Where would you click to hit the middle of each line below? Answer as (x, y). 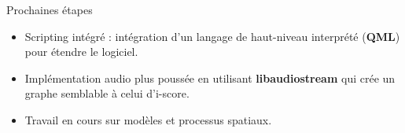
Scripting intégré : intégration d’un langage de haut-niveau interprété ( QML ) (212, 36)
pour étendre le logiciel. (81, 52)
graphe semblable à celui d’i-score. (107, 93)
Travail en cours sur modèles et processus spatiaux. (148, 119)
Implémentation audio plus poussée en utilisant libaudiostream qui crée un (210, 78)
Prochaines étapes (50, 9)
